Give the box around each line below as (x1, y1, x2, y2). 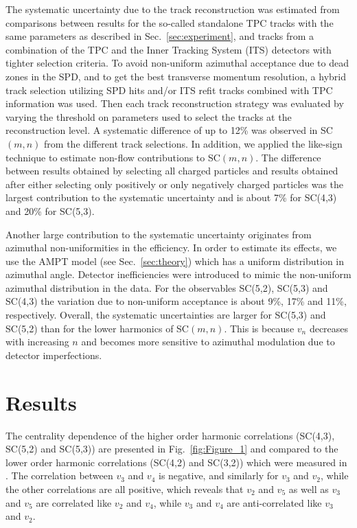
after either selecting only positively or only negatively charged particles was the (5, 176, 344, 191)
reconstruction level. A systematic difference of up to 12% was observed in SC (5, 123, 333, 137)
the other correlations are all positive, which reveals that (5, 481, 244, 496)
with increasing (5, 334, 69, 349)
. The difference (255, 150, 321, 164)
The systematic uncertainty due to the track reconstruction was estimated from (5, 2, 340, 16)
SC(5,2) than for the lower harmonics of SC (5, 321, 189, 335)
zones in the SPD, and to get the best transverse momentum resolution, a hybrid (5, 69, 346, 83)
